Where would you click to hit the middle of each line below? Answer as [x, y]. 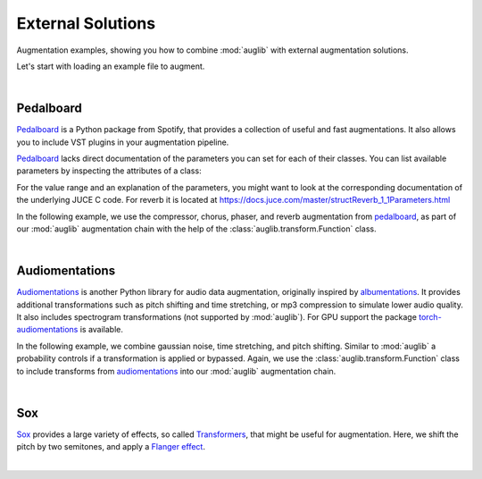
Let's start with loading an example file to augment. [111, 66]
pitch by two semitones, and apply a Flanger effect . [111, 447]
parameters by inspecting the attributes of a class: [109, 171]
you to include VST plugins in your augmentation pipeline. [123, 142]
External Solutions [86, 23]
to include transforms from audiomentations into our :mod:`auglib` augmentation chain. [176, 371]
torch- [430, 317]
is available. [102, 330]
